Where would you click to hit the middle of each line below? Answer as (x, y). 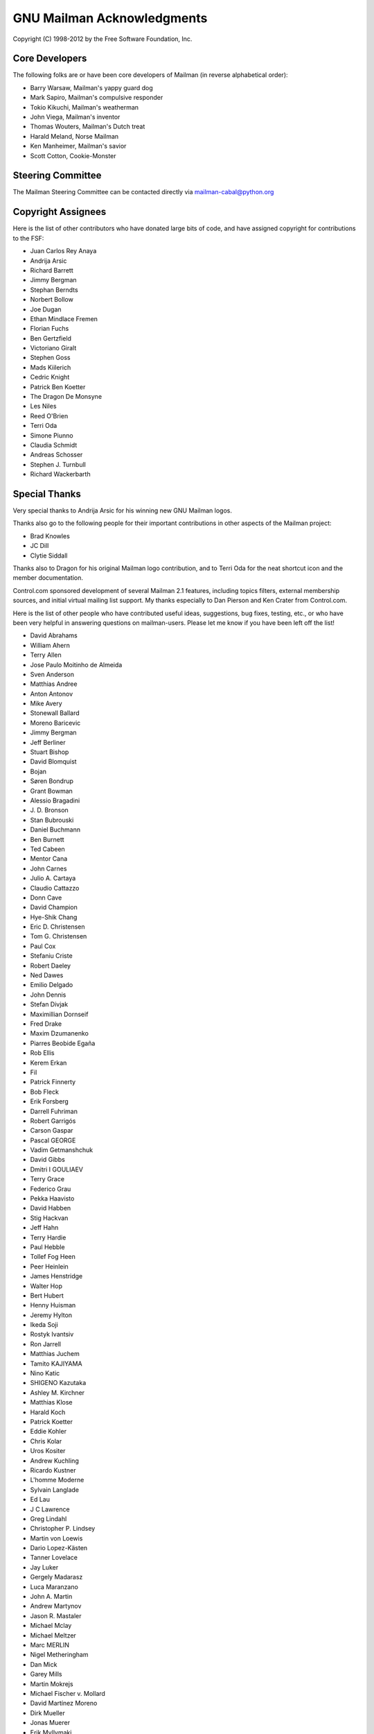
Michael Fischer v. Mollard (68, 1693)
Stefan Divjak (49, 1004)
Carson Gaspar (52, 1131)
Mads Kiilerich (51, 367)
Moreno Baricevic (55, 723)
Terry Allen (46, 655)
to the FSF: (28, 238)
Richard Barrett (52, 270)
